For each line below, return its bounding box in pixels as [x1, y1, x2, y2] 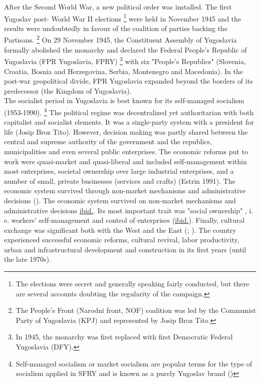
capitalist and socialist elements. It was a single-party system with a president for [4, 117, 254, 127]
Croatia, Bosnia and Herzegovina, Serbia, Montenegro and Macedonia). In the [4, 66, 243, 76]
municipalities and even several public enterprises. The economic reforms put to [4, 146, 248, 156]
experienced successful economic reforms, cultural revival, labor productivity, [4, 234, 239, 245]
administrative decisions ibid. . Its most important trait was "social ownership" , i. [4, 205, 253, 215]
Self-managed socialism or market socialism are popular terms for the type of [15, 358, 252, 368]
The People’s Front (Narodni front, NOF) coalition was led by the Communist [15, 305, 256, 315]
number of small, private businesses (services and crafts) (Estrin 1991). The [4, 175, 235, 186]
